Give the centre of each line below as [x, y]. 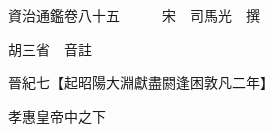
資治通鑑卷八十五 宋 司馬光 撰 [133, 15]
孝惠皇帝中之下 [56, 115]
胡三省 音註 [49, 48]
